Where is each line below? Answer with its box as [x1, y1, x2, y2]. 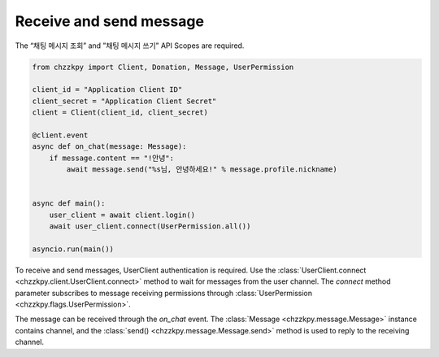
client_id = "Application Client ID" [32, 85, 183, 94]
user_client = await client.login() [49, 210, 195, 220]
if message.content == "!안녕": [49, 153, 175, 163]
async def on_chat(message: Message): [32, 142, 187, 151]
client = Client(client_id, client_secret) [32, 108, 209, 117]
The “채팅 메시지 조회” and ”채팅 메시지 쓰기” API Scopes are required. [15, 41, 245, 50]
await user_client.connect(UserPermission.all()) [49, 222, 251, 231]
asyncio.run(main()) [32, 244, 114, 254]
